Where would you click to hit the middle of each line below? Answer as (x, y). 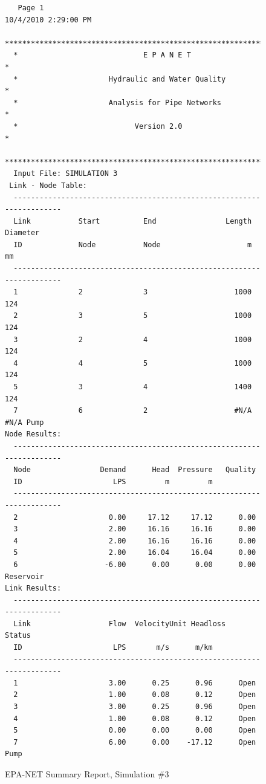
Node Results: (33, 434)
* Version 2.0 (98, 126)
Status (18, 636)
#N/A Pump (24, 422)
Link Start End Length (133, 221)
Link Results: (33, 588)
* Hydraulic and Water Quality (120, 79)
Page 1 (31, 8)
